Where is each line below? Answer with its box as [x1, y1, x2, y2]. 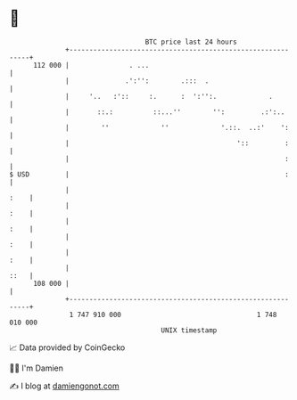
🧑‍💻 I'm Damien [9, 363, 64, 373]
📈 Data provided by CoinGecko [9, 342, 126, 353]
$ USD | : [9, 169, 290, 179]
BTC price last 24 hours [144, 37, 238, 46]
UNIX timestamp [161, 325, 218, 335]
